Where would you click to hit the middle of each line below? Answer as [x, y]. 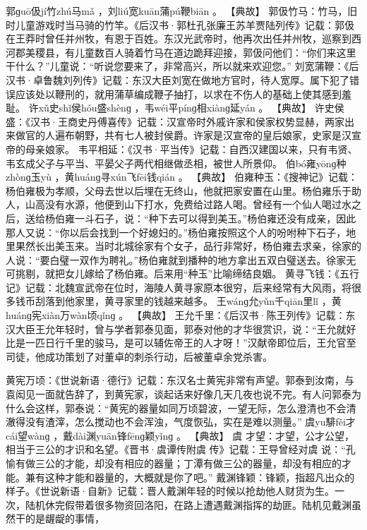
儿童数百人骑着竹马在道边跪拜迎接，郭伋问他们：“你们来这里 [215, 52]
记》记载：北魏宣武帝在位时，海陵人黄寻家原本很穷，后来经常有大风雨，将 [179, 287]
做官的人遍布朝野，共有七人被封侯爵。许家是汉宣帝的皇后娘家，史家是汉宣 [188, 135]
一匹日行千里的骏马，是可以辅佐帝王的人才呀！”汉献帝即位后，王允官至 [191, 343]
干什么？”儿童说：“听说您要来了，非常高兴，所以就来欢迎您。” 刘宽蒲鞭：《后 [182, 66]
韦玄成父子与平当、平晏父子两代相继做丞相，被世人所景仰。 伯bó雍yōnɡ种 [176, 163]
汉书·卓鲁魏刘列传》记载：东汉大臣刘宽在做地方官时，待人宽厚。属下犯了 [178, 79]
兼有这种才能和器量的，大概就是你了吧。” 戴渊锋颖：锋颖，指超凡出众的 [190, 477]
